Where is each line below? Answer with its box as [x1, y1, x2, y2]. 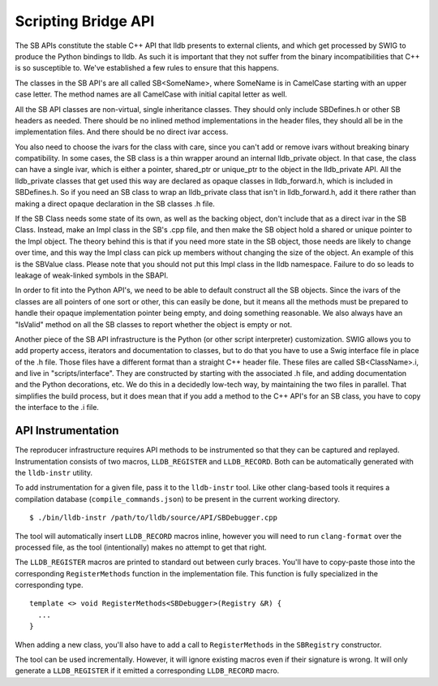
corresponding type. [15, 580, 84, 590]
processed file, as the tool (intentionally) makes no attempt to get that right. [15, 542, 267, 552]
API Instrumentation [15, 424, 119, 438]
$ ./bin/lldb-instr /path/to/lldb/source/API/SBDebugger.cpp [29, 513, 277, 523]
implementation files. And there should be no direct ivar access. [15, 127, 229, 137]
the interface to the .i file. [15, 403, 99, 412]
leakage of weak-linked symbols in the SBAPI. [15, 270, 169, 280]
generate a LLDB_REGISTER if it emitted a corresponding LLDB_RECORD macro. [15, 666, 280, 675]
